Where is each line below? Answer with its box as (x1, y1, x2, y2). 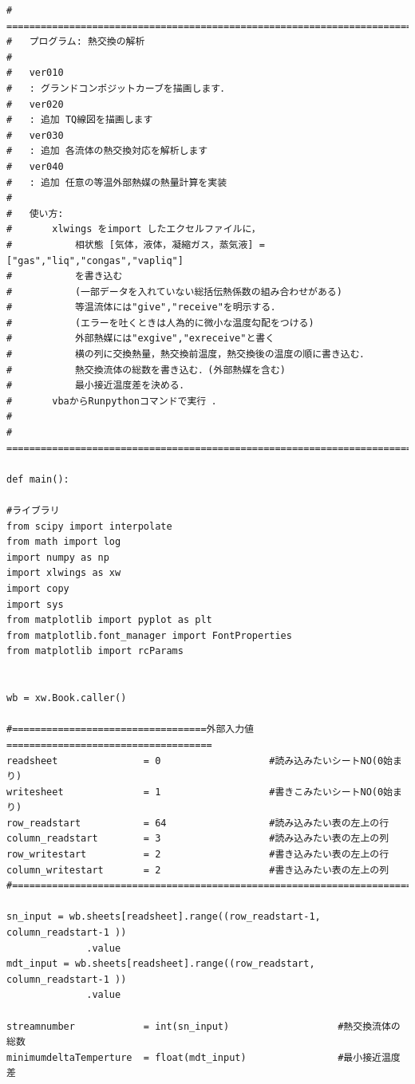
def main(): (6, 473, 69, 485)
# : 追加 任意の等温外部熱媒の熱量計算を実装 (6, 176, 227, 188)
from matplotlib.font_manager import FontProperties (6, 629, 292, 641)
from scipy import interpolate (6, 520, 172, 532)
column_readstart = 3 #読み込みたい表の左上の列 (6, 833, 389, 845)
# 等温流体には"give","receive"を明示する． (6, 302, 281, 313)
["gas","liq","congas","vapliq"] (6, 254, 184, 266)
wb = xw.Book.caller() (6, 692, 127, 704)
